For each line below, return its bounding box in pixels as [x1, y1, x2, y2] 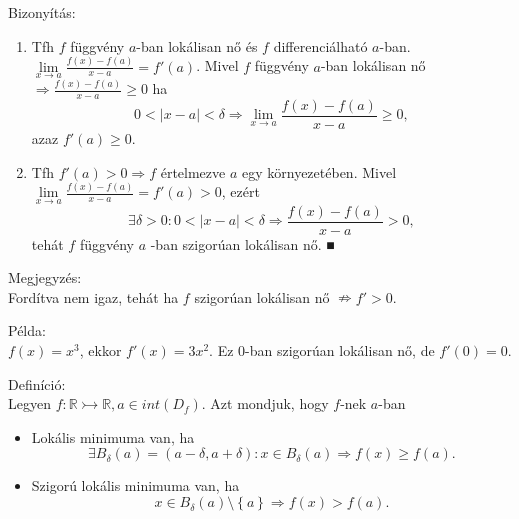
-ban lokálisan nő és [136, 35, 258, 56]
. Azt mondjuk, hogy [201, 393, 329, 414]
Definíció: [8, 373, 66, 394]
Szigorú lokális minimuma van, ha [31, 475, 240, 496]
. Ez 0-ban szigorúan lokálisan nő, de [209, 340, 435, 361]
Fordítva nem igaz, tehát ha [8, 286, 179, 307]
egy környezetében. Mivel [241, 161, 397, 182]
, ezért [221, 181, 260, 202]
